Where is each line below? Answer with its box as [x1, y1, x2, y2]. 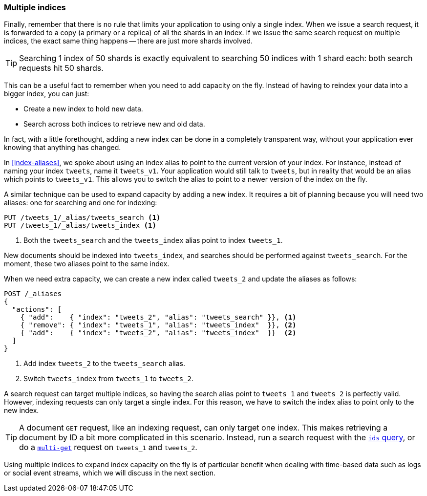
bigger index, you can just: [4, 89, 89, 98]
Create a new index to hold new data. [23, 105, 143, 113]
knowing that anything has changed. [4, 143, 121, 152]
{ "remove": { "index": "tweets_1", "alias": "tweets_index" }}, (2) [20, 321, 297, 329]
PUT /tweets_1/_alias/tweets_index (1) [4, 221, 156, 230]
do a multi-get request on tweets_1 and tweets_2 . [19, 442, 197, 453]
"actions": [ [12, 305, 62, 314]
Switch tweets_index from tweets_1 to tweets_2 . [23, 374, 194, 383]
